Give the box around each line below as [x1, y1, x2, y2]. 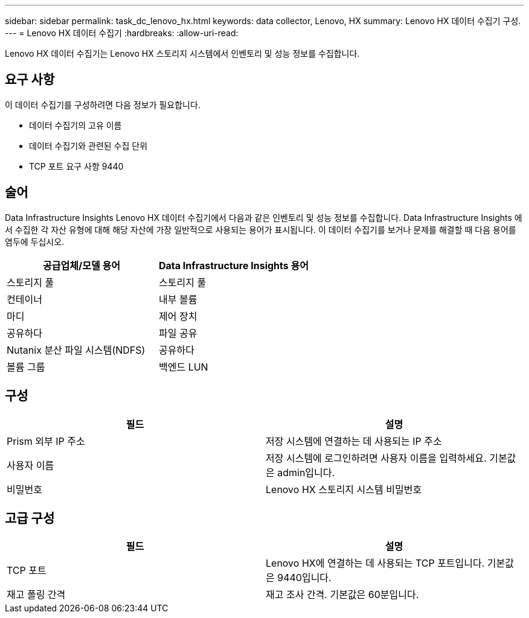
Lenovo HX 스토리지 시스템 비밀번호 [266, 483, 422, 495]
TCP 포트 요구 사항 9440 [29, 161, 124, 171]
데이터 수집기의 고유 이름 [29, 119, 122, 130]
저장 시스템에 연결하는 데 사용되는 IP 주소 [266, 435, 442, 447]
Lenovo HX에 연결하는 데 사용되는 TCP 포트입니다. [266, 557, 485, 570]
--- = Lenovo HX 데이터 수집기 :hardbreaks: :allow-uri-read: [5, 28, 239, 38]
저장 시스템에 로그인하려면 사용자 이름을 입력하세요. [266, 451, 487, 464]
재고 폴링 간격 [7, 588, 66, 601]
